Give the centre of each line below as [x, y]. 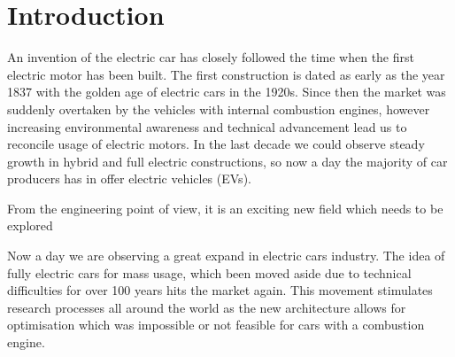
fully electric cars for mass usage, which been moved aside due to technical [209, 272]
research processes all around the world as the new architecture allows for [207, 307]
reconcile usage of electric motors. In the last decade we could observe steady [216, 144]
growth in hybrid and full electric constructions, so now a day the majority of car [227, 161]
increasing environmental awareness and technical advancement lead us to [207, 126]
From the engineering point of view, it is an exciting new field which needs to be [225, 208]
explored [30, 225]
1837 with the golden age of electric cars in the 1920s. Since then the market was [227, 92]
